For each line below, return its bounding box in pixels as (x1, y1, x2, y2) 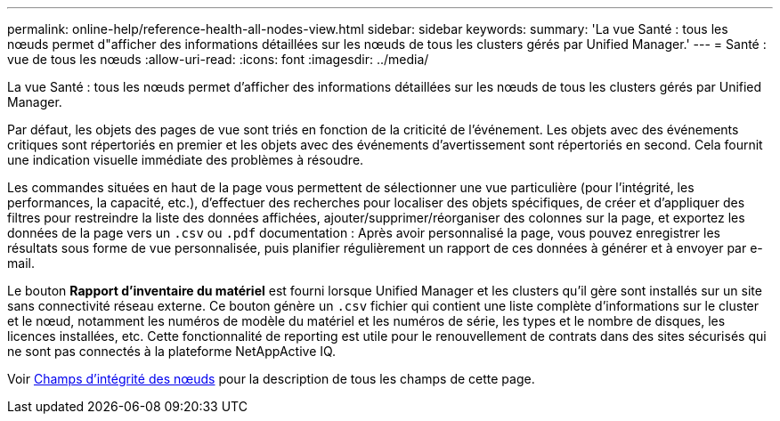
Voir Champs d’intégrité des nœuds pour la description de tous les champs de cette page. (7, 371, 535, 386)
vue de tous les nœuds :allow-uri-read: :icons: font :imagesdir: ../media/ (7, 52, 429, 67)
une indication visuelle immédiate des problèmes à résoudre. (7, 152, 364, 167)
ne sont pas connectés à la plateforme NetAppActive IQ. (7, 344, 337, 359)
